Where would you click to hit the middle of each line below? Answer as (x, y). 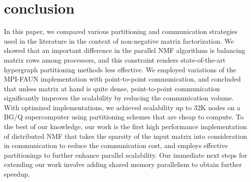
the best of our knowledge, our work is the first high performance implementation (125, 126)
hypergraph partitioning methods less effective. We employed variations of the (120, 69)
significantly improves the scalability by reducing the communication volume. (119, 98)
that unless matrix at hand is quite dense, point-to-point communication (112, 88)
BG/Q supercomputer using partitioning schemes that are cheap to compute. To (124, 117)
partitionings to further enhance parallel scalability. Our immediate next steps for (125, 155)
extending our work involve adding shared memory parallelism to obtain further (123, 164)
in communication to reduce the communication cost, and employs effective (116, 145)
